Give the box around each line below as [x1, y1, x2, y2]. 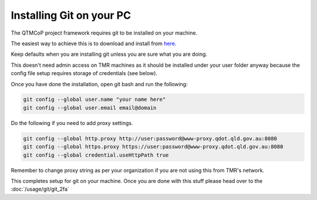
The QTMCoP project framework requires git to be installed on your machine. [11, 29, 198, 36]
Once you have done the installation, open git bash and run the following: [11, 80, 188, 87]
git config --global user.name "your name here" [23, 96, 166, 103]
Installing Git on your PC [11, 9, 131, 22]
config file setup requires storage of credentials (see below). [11, 70, 158, 77]
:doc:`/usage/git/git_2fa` [11, 185, 70, 193]
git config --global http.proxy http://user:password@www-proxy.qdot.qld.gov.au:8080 [23, 135, 277, 142]
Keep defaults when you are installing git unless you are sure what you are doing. [11, 50, 208, 58]
